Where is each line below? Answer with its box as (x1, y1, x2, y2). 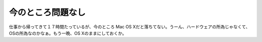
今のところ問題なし (9, 7, 86, 18)
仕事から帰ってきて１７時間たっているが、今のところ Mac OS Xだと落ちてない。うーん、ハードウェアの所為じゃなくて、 (9, 24, 250, 30)
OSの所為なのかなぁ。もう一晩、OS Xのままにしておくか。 (9, 30, 127, 36)
